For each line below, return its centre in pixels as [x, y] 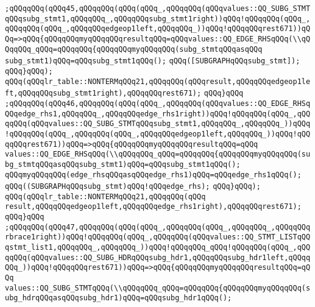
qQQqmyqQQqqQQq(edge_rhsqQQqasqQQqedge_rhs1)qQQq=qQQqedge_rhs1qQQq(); [153, 175]
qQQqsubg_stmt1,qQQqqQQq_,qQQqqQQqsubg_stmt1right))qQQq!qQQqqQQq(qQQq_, [158, 19]
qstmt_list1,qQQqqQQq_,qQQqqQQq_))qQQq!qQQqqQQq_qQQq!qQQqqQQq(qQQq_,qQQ [158, 248]
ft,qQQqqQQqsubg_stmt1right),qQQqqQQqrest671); [103, 94]
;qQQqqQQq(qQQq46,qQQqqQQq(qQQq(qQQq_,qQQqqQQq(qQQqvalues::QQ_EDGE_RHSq [158, 103]
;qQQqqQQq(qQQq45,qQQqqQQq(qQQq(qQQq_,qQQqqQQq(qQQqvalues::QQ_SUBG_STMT [158, 9]
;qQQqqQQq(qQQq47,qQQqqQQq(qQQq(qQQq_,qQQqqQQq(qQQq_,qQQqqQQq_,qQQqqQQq [158, 227]
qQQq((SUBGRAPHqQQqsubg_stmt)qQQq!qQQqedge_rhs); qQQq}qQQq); [133, 187]
